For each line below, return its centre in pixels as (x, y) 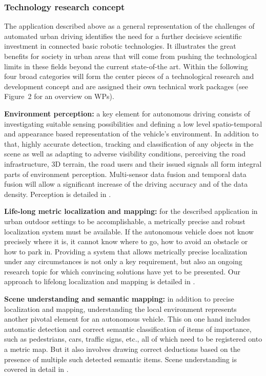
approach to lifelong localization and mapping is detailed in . (100, 281)
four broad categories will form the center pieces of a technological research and (129, 76)
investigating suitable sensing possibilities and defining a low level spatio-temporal (133, 123)
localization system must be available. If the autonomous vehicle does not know (129, 231)
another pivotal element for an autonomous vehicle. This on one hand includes (127, 319)
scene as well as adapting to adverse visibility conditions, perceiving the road (125, 154)
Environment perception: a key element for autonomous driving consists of (127, 113)
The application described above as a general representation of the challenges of (129, 26)
